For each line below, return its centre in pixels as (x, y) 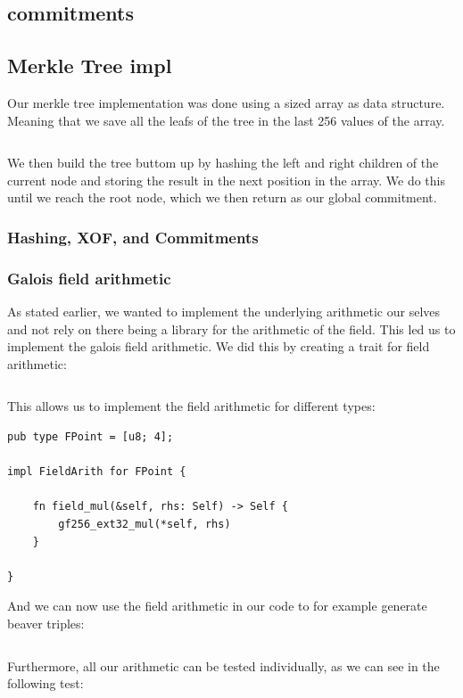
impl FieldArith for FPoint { (97, 472)
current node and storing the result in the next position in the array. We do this (226, 180)
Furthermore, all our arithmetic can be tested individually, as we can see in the (223, 665)
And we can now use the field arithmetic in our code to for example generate (217, 606)
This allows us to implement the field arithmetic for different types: (191, 406)
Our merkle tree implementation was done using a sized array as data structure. (226, 102)
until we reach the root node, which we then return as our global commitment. (222, 197)
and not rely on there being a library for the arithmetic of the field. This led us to (231, 328)
